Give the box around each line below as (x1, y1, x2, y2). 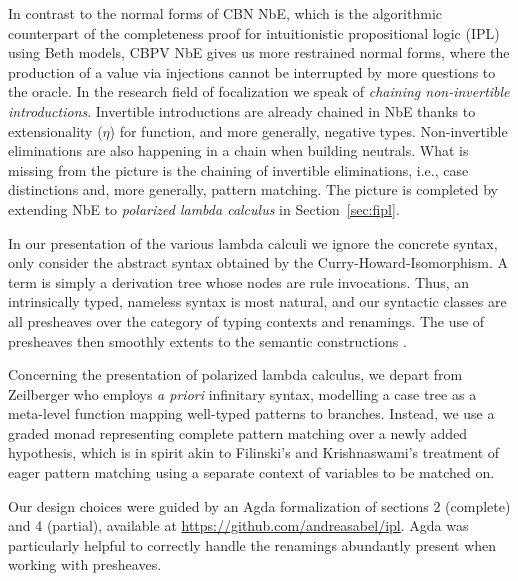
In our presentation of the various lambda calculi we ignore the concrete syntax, (8, 232, 498, 253)
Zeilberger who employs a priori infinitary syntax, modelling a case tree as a (8, 383, 477, 404)
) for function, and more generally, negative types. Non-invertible (109, 120, 508, 141)
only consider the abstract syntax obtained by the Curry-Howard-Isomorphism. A (8, 252, 508, 273)
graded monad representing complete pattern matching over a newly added (8, 422, 468, 443)
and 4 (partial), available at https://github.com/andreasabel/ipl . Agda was (8, 515, 469, 536)
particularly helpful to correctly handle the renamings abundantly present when (8, 534, 497, 555)
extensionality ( (8, 120, 103, 141)
